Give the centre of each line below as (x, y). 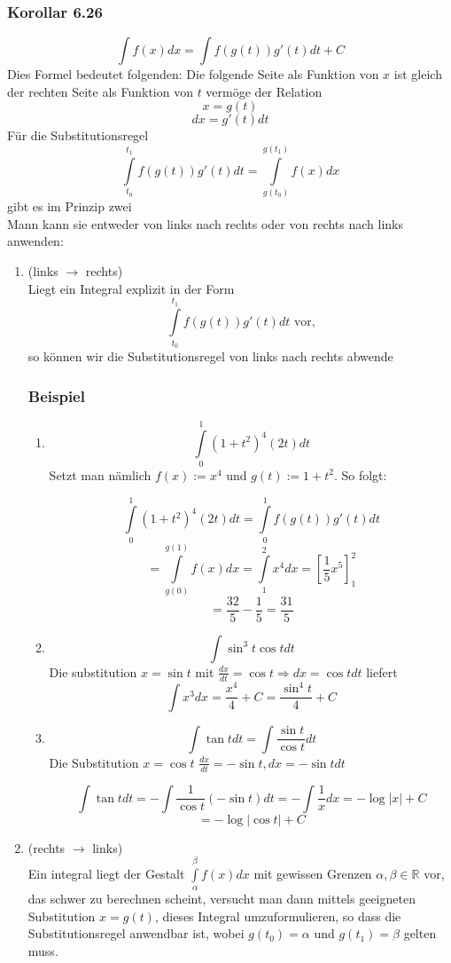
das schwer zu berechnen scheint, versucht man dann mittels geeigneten (222, 899)
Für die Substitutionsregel (78, 135)
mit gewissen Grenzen (313, 873)
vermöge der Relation (264, 91)
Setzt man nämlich (100, 474)
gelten (420, 933)
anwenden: (35, 241)
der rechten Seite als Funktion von (100, 91)
